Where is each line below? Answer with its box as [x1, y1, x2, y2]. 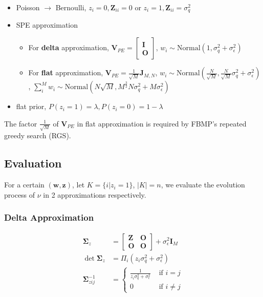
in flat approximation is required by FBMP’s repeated [77, 118, 247, 129]
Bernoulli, [55, 2, 86, 12]
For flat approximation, [28, 67, 103, 78]
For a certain [4, 179, 45, 190]
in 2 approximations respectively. [43, 189, 146, 200]
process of [4, 189, 35, 200]
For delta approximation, [28, 42, 109, 53]
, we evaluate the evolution [161, 179, 245, 190]
